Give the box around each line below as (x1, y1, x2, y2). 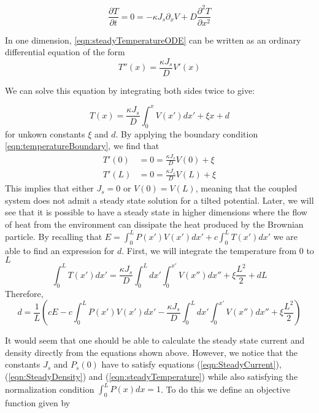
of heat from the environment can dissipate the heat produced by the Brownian (5, 217, 304, 230)
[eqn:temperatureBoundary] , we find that (5, 139, 159, 152)
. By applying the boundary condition (115, 127, 258, 140)
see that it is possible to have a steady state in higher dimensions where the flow (5, 206, 307, 218)
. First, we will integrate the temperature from (121, 244, 297, 257)
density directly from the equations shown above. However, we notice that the (5, 345, 298, 358)
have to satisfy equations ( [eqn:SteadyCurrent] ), (101, 358, 282, 371)
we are (273, 230, 298, 242)
